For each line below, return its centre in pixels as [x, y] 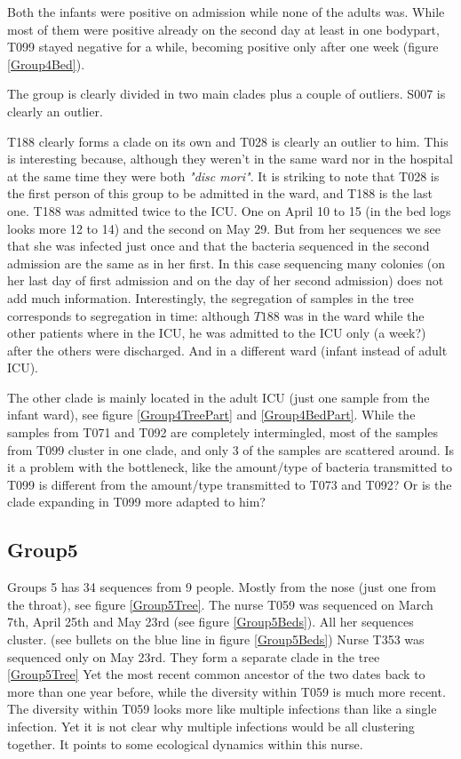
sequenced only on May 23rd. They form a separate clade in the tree [194, 656]
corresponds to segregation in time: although [128, 315]
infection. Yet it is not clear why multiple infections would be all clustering [211, 726]
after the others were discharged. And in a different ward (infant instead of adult [227, 350]
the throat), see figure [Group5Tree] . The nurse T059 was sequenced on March [220, 604]
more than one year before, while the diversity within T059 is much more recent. [227, 691]
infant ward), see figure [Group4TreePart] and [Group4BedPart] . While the [211, 415]
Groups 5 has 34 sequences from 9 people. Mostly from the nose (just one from [222, 587]
